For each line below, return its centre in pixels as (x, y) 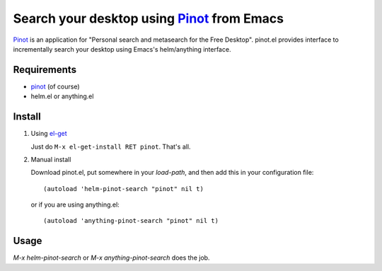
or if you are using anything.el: (75, 204)
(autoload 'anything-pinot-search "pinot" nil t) (131, 221)
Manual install (51, 159)
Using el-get (49, 134)
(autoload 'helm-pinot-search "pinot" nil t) (124, 189)
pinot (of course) (56, 86)
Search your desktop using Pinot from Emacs (149, 18)
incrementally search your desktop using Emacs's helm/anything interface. (122, 49)
